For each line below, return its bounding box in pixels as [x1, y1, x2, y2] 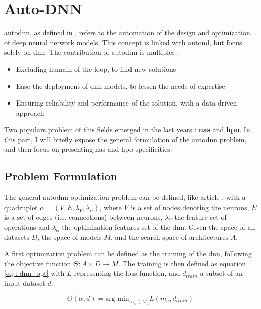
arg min [105, 295, 129, 302]
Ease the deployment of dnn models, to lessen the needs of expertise [16, 80, 225, 91]
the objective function [4, 258, 71, 268]
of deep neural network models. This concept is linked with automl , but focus [4, 37, 242, 47]
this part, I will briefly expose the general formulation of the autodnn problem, [4, 134, 247, 144]
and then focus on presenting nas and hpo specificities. [4, 144, 172, 154]
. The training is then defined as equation [118, 258, 246, 268]
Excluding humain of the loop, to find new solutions [16, 63, 176, 74]
